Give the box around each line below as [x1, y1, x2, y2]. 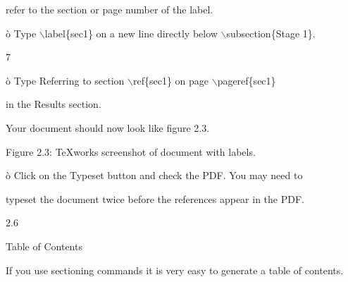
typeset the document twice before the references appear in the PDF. [6, 191, 304, 206]
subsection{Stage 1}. [226, 25, 316, 40]
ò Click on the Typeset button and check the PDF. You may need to [6, 168, 303, 183]
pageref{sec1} [217, 73, 276, 87]
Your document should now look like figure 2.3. [6, 120, 210, 135]
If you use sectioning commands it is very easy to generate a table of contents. [6, 262, 344, 277]
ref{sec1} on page [132, 73, 209, 87]
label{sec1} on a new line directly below [44, 25, 218, 40]
